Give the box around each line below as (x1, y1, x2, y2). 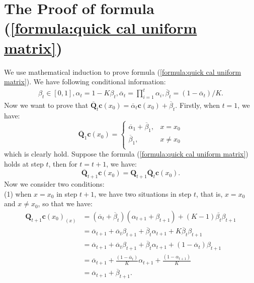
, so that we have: (38, 198, 93, 209)
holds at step (4, 158, 44, 169)
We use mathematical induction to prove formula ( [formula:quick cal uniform (4, 66, 241, 77)
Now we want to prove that (4, 100, 89, 110)
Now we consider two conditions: (4, 179, 105, 189)
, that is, (196, 188, 223, 199)
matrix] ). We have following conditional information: (4, 76, 166, 87)
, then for (48, 158, 77, 169)
